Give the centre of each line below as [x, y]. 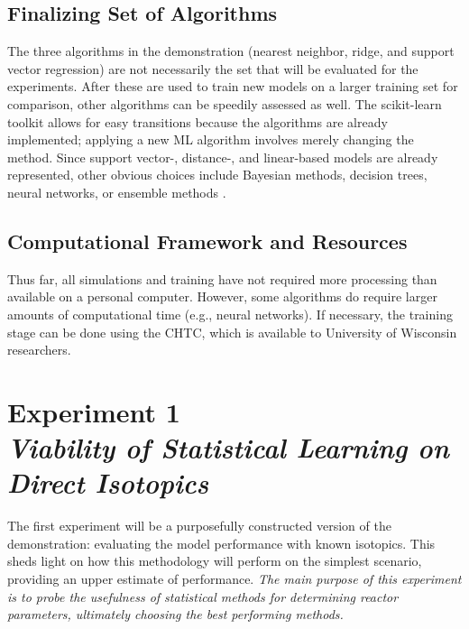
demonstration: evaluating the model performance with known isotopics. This [221, 543]
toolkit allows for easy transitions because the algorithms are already [198, 121]
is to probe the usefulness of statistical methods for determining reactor [203, 596]
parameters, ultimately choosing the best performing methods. [175, 614]
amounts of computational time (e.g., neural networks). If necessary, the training [230, 314]
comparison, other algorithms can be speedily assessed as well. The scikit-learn [225, 103]
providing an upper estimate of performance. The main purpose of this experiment [234, 578]
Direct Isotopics [108, 483]
